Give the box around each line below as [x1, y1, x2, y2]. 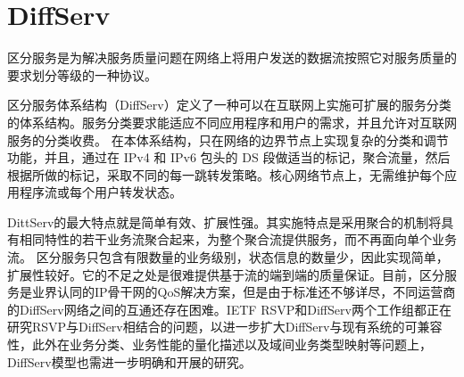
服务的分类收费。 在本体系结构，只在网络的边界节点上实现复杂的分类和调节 [7, 130, 449, 149]
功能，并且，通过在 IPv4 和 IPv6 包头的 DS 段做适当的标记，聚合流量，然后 [7, 148, 451, 167]
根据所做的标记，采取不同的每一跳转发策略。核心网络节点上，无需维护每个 [7, 165, 444, 184]
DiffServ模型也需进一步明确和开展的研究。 [7, 352, 252, 371]
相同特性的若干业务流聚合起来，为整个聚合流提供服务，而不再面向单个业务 [19, 230, 457, 249]
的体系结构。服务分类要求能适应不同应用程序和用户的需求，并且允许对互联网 [7, 112, 457, 131]
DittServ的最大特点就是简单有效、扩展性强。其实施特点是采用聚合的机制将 [7, 212, 442, 231]
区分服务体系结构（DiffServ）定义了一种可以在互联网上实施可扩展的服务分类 [7, 95, 452, 114]
